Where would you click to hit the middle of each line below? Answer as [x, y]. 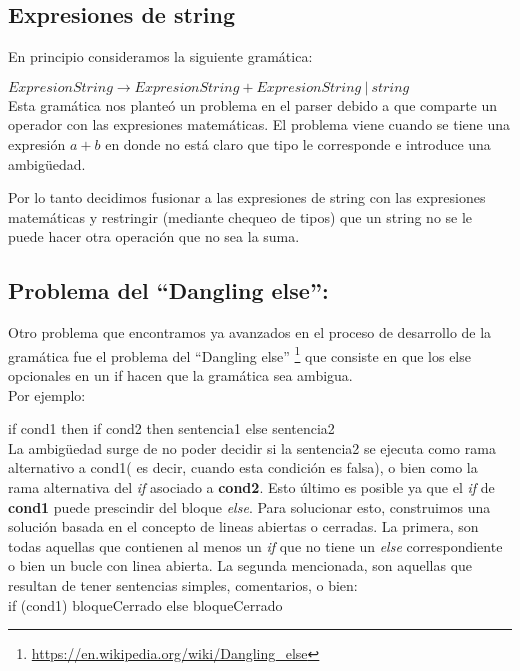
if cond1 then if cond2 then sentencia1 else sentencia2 [171, 428]
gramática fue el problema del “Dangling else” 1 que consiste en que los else [239, 354]
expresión [37, 143]
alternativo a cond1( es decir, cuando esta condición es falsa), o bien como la [243, 467]
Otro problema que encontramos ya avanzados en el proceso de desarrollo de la [250, 332]
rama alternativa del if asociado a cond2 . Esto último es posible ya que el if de [251, 486]
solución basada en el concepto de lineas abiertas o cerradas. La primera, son [243, 526]
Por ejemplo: [47, 394]
